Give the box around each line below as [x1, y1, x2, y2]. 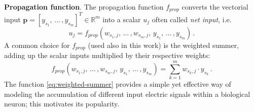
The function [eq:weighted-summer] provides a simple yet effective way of [4, 79, 231, 89]
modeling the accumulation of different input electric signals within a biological [4, 88, 250, 99]
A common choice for [4, 39, 70, 50]
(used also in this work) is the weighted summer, [88, 39, 239, 50]
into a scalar [102, 14, 141, 24]
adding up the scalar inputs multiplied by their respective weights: [4, 50, 210, 61]
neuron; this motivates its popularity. [4, 98, 120, 109]
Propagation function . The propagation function [4, 2, 164, 12]
